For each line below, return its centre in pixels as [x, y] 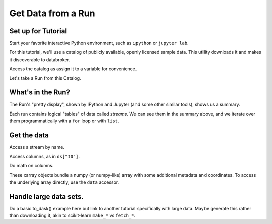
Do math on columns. [31, 166]
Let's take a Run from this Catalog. [45, 78]
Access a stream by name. [37, 147]
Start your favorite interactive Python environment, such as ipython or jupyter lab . [99, 43]
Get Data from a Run [52, 13]
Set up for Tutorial [38, 31]
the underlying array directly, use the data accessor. [64, 182]
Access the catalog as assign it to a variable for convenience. [73, 69]
